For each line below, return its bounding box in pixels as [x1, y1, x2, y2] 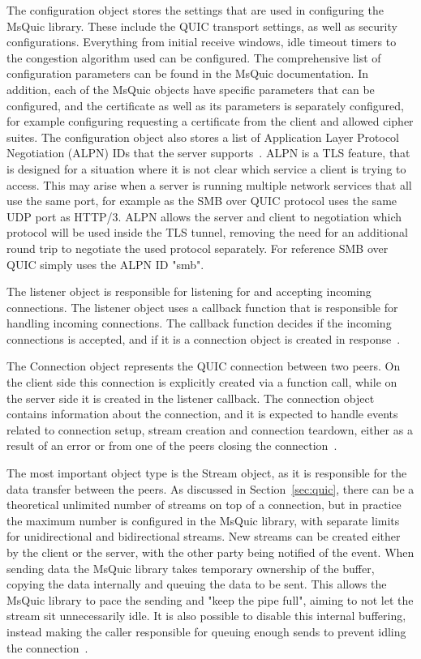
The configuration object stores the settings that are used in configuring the [6, 2, 384, 18]
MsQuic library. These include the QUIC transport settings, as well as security [6, 17, 397, 34]
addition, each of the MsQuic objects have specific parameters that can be [6, 80, 375, 97]
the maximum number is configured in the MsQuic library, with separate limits [6, 511, 400, 528]
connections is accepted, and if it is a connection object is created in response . [6, 330, 401, 347]
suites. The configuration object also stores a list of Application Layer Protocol [6, 128, 400, 145]
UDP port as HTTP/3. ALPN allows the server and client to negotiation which [6, 208, 402, 225]
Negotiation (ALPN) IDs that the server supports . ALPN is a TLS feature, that [6, 144, 410, 161]
